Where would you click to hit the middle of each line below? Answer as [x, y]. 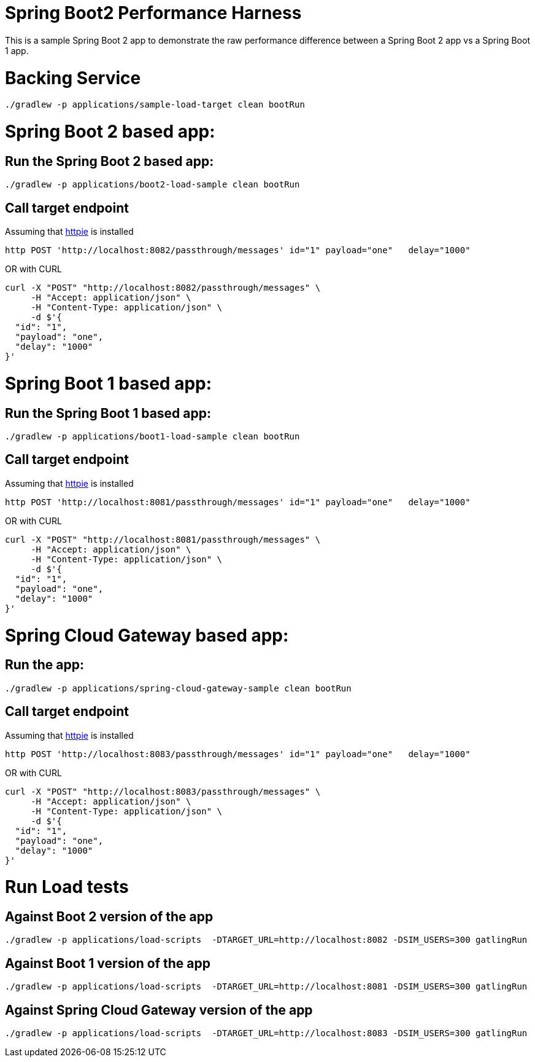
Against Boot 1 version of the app [108, 963]
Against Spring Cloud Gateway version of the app [159, 1010]
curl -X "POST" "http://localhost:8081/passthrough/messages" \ [163, 539]
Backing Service [73, 78]
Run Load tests [67, 887]
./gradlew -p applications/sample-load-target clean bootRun [155, 105]
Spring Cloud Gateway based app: [147, 635]
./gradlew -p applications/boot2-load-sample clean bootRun [152, 185]
